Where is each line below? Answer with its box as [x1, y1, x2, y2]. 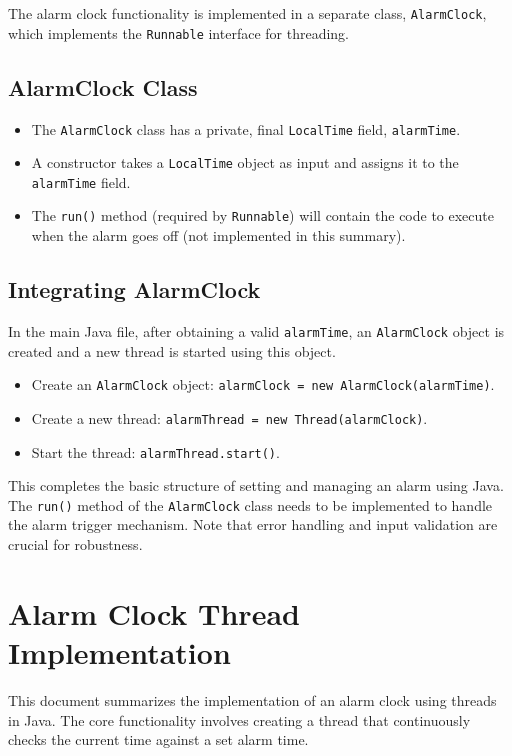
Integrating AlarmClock [8, 274, 261, 305]
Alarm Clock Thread [8, 592, 300, 633]
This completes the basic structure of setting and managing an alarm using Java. [8, 475, 504, 496]
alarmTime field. [31, 171, 131, 192]
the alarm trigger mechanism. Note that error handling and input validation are [8, 514, 498, 535]
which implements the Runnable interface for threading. [8, 22, 349, 43]
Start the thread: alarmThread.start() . [31, 441, 280, 462]
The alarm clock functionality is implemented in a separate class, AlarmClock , [8, 3, 487, 23]
